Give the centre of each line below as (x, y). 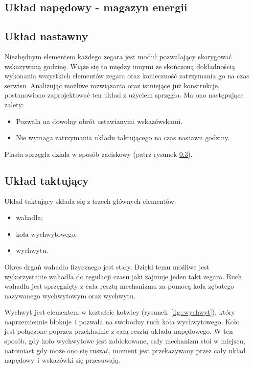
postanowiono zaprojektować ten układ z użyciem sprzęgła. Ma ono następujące (124, 95)
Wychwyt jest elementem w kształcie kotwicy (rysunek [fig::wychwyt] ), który (120, 312)
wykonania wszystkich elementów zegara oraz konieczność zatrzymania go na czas (127, 76)
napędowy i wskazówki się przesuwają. (62, 360)
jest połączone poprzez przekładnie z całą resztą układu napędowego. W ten (119, 331)
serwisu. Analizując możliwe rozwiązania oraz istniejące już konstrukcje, (112, 85)
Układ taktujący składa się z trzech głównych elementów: (90, 201)
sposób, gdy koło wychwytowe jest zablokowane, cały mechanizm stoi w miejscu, (125, 341)
